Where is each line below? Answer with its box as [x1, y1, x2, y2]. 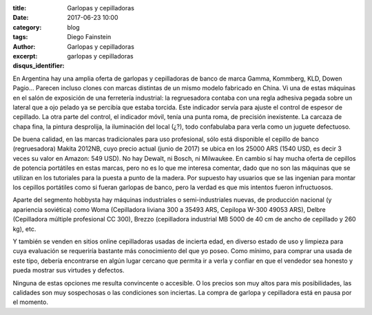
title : [12, 4, 27, 12]
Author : [12, 42, 36, 51]
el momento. [12, 298, 48, 306]
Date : [12, 14, 29, 22]
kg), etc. [12, 224, 37, 233]
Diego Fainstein [67, 33, 112, 41]
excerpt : [12, 52, 38, 60]
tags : [12, 33, 28, 41]
